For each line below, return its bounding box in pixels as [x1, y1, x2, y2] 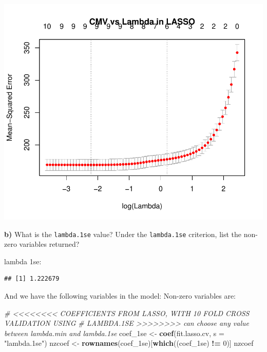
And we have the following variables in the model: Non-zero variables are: [4, 290, 236, 301]
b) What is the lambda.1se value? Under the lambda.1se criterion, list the [4, 228, 242, 239]
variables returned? [19, 239, 80, 249]
